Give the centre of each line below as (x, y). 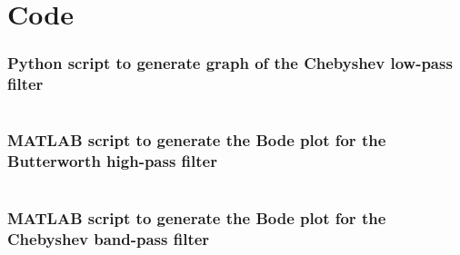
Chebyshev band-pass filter (109, 238)
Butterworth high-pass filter (112, 161)
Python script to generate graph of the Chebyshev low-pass (230, 63)
